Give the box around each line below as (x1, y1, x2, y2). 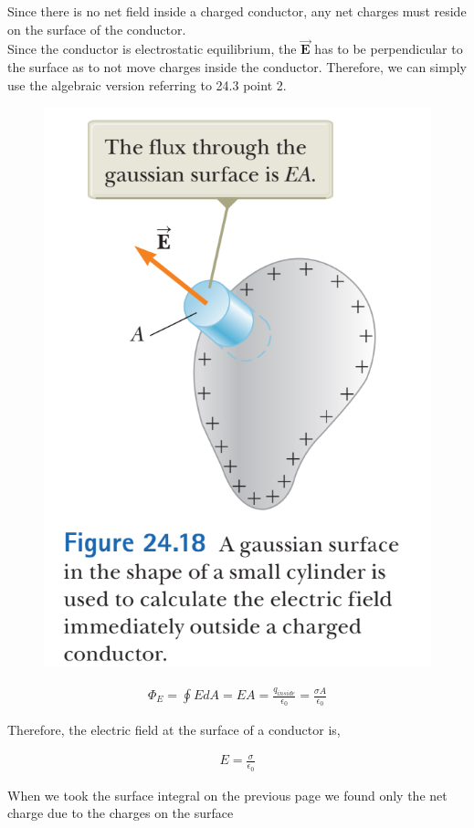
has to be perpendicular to (314, 39, 463, 58)
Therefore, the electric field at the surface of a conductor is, (7, 720, 341, 739)
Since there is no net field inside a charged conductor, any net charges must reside (7, 2, 467, 20)
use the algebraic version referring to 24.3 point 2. (7, 75, 287, 94)
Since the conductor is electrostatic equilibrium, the (7, 39, 297, 58)
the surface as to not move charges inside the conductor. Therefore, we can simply (7, 58, 467, 76)
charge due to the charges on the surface (7, 803, 234, 823)
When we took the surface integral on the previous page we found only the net (7, 785, 448, 804)
